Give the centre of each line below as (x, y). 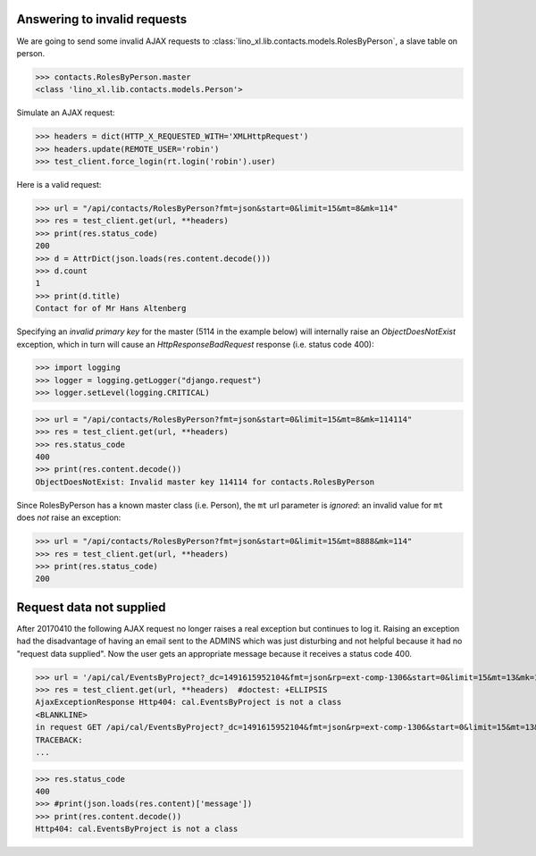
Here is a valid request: (59, 185)
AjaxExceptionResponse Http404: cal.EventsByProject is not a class (188, 702)
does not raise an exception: (69, 517)
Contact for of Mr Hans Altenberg (111, 309)
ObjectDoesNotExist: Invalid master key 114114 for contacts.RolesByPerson (205, 482)
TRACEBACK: (59, 740)
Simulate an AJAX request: (66, 113)
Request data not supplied (91, 607)
